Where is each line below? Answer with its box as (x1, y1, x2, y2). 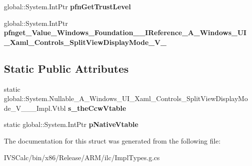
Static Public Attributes (4, 61, 129, 76)
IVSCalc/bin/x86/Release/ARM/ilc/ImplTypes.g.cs (4, 152, 160, 162)
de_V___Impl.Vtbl (4, 103, 66, 113)
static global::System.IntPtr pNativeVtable (4, 119, 138, 129)
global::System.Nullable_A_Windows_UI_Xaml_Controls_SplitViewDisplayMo (4, 93, 248, 104)
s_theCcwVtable (68, 103, 126, 113)
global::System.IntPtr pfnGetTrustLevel (4, 1, 131, 11)
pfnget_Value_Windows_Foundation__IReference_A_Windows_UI (4, 27, 247, 38)
